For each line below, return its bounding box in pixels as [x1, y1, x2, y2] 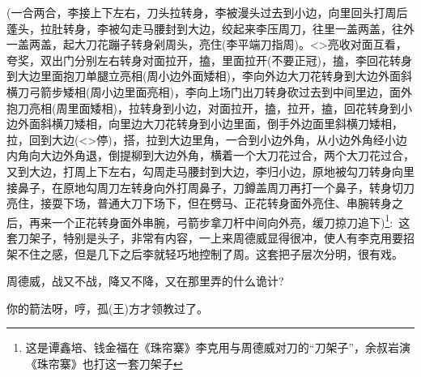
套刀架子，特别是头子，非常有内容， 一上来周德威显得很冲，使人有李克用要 [6, 229, 403, 246]
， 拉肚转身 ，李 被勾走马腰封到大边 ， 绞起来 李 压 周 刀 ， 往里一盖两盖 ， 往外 [29, 19, 415, 36]
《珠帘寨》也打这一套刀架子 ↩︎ [25, 354, 183, 371]
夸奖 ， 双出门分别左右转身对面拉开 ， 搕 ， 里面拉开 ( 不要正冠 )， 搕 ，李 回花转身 [6, 51, 412, 68]
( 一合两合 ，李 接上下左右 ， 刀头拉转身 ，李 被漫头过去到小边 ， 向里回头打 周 [6, 4, 397, 20]
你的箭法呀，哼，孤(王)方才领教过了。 [6, 299, 208, 316]
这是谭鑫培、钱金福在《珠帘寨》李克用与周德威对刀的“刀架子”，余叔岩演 [25, 339, 411, 356]
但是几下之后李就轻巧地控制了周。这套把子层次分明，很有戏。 [74, 245, 403, 262]
